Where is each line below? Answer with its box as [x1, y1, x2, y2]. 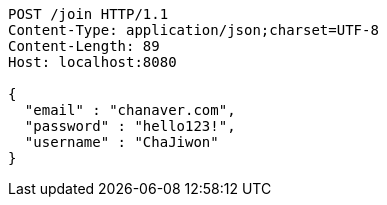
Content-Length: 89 [8, 38, 160, 54]
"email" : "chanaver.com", [24, 102, 236, 118]
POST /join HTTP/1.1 [8, 6, 169, 22]
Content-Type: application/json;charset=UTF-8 [8, 22, 379, 38]
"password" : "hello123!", [24, 118, 236, 134]
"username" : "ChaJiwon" [24, 134, 219, 150]
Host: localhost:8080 [8, 54, 177, 70]
